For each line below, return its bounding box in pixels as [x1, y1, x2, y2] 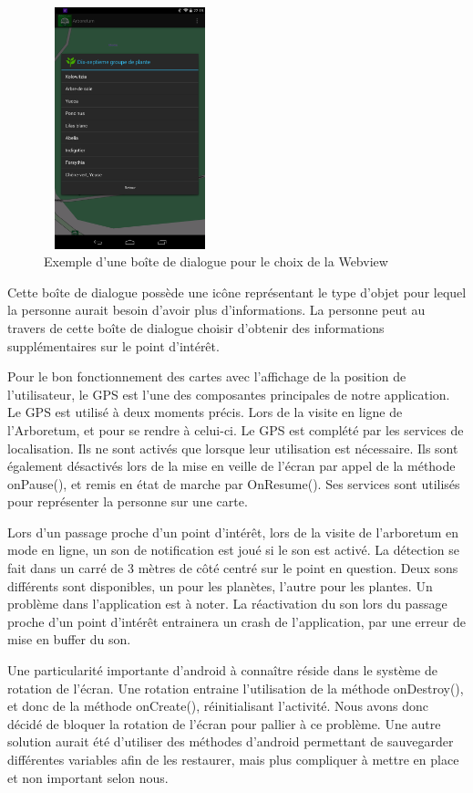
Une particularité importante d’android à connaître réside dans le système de [7, 661, 437, 680]
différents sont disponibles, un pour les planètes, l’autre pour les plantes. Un [7, 576, 433, 595]
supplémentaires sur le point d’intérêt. [7, 336, 220, 355]
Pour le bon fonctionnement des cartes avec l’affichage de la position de [7, 367, 406, 386]
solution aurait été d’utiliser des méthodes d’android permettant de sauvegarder [7, 732, 454, 751]
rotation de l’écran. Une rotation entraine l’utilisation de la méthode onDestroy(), [7, 678, 464, 697]
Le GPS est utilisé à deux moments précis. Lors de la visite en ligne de [7, 402, 403, 422]
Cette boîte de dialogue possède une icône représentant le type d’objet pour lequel [7, 282, 467, 301]
